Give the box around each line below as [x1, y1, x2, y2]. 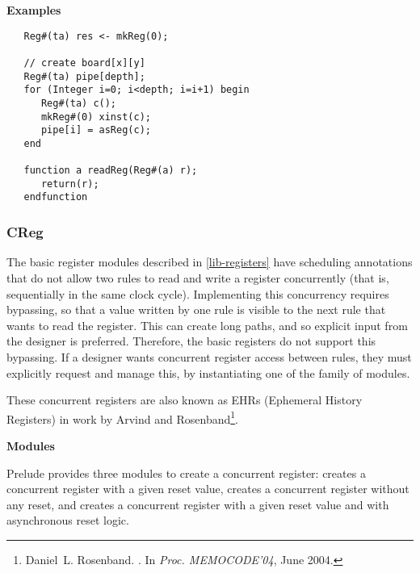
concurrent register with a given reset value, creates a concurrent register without [6, 480, 409, 497]
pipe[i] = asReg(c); [40, 124, 151, 136]
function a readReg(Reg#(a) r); [23, 165, 198, 177]
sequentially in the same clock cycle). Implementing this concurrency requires [6, 285, 389, 302]
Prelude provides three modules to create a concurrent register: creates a [6, 464, 366, 481]
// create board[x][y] [23, 56, 145, 69]
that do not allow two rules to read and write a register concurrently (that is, [6, 269, 389, 286]
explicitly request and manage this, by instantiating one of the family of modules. [6, 364, 410, 381]
